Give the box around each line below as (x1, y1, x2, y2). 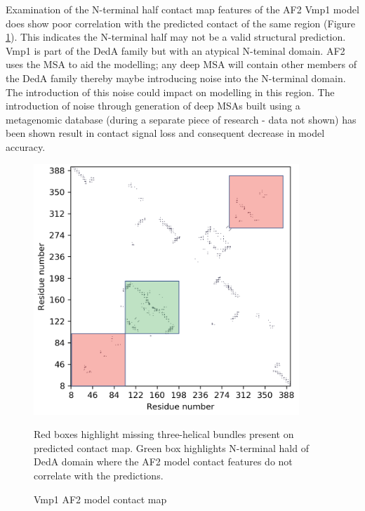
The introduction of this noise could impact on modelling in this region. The (6, 84, 335, 99)
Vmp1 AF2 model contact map (34, 491, 167, 506)
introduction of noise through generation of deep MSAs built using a (6, 98, 300, 113)
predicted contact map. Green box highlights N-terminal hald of (34, 440, 309, 455)
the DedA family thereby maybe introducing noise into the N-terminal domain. (6, 70, 346, 85)
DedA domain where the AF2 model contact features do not (34, 454, 293, 469)
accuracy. (6, 139, 46, 154)
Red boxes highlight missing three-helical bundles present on (34, 427, 294, 442)
